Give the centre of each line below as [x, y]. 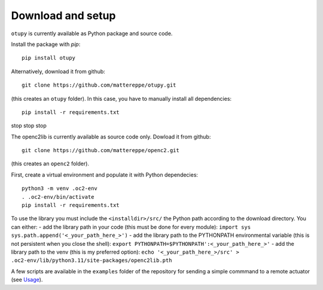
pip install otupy [49, 58]
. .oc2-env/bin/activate [58, 197]
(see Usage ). [27, 280]
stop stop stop [29, 126]
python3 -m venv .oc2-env [60, 189]
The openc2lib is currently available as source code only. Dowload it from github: [111, 137]
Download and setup [63, 16]
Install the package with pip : [46, 44]
